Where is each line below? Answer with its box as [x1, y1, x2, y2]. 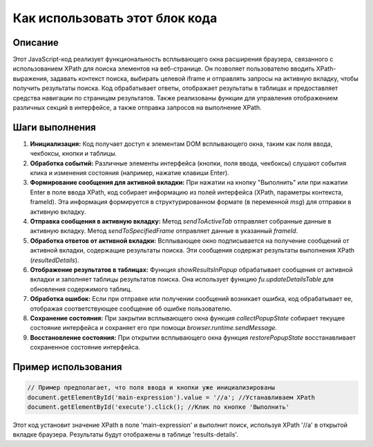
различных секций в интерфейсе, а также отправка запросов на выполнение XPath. [12, 104, 262, 112]
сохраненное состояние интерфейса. [30, 343, 141, 352]
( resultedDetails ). [30, 256, 79, 264]
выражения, [12, 74, 49, 82]
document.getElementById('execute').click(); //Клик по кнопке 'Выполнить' [27, 403, 290, 411]
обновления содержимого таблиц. [30, 284, 133, 293]
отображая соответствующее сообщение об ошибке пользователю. [30, 304, 232, 313]
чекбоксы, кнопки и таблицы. [30, 149, 117, 158]
